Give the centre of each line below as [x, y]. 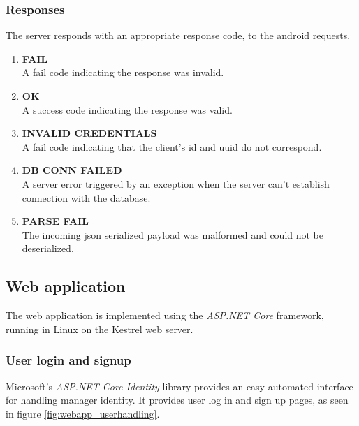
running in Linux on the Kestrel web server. [100, 329]
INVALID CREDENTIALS [89, 133]
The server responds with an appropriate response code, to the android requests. [178, 35]
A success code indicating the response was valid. [127, 109]
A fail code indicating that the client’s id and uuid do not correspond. [172, 146]
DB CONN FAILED [72, 170]
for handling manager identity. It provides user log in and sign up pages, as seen [177, 400]
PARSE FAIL [55, 221]
